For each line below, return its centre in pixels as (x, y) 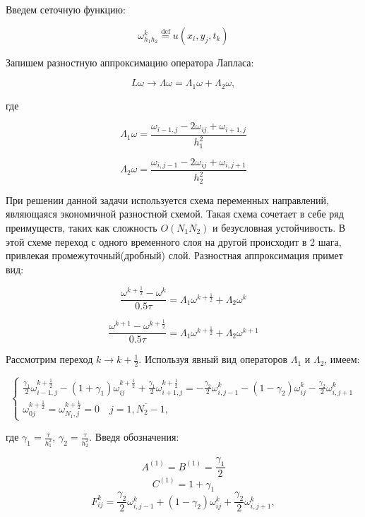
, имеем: (342, 359)
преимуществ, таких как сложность (82, 227)
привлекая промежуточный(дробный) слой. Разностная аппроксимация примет (174, 255)
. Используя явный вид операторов (213, 359)
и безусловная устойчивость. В (279, 227)
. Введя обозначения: (134, 437)
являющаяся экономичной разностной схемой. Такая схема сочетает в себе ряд (175, 214)
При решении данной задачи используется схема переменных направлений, (167, 200)
